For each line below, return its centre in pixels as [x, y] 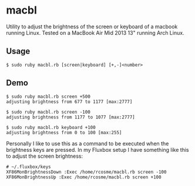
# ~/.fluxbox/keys [28, 167]
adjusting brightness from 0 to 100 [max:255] [64, 132]
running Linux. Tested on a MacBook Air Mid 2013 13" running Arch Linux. [95, 32]
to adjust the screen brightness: [45, 156]
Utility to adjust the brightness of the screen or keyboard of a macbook [92, 26]
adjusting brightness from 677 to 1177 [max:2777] [69, 102]
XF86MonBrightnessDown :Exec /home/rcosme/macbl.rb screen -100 [86, 172]
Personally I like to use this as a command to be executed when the [88, 143]
